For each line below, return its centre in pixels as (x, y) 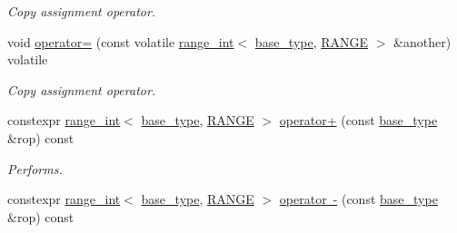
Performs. (35, 168)
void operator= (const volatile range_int (121, 41)
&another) (422, 41)
